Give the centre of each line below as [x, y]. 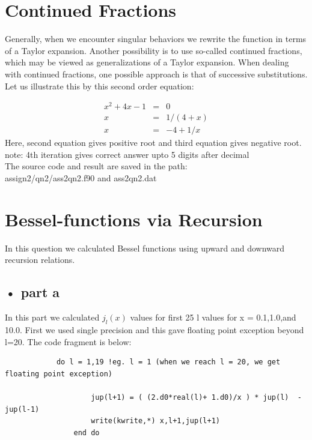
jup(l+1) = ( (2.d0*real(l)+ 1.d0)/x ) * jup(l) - [196, 397]
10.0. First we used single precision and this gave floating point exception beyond [154, 329]
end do [87, 432]
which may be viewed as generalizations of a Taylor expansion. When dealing [147, 62]
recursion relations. [40, 260]
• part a [32, 292]
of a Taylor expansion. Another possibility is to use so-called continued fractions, [154, 50]
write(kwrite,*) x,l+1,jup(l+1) [155, 421]
